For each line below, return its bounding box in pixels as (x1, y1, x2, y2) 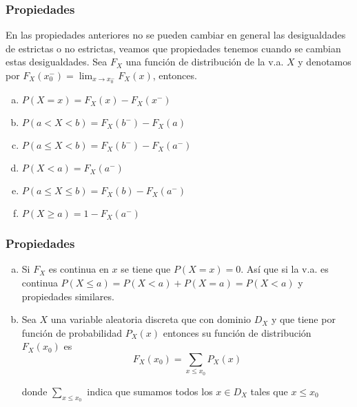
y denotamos (298, 54, 351, 69)
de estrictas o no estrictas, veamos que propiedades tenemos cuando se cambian (6, 41, 341, 55)
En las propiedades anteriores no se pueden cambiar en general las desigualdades (6, 28, 346, 42)
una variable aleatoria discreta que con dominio (50, 312, 252, 326)
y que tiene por (271, 312, 336, 326)
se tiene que (121, 262, 171, 276)
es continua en (48, 262, 109, 276)
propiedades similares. (21, 289, 114, 303)
